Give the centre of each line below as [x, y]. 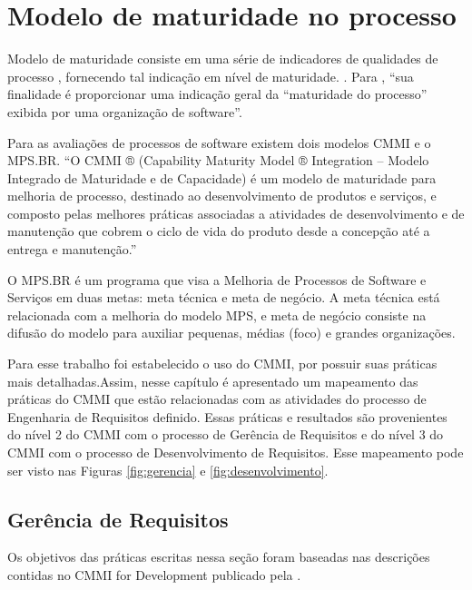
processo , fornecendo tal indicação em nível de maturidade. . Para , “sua [211, 76]
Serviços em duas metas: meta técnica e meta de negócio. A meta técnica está [224, 297]
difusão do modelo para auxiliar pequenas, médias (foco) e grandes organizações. [231, 333]
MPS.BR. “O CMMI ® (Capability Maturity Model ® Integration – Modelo [218, 160]
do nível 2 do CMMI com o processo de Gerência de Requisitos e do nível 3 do [226, 434]
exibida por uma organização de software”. [125, 111]
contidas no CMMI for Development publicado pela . [154, 574]
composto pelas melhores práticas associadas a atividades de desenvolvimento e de [236, 213]
